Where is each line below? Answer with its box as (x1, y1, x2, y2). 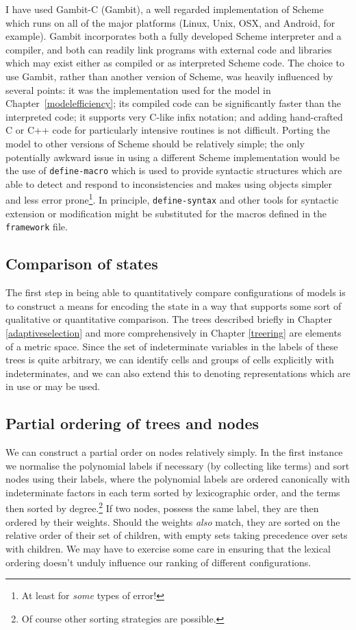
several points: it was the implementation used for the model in (5, 82, 271, 97)
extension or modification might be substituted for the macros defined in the (5, 206, 327, 220)
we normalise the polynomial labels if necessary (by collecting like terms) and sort (5, 458, 350, 472)
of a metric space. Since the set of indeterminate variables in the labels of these (5, 339, 338, 353)
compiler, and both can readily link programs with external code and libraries (5, 42, 332, 56)
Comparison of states (5, 253, 158, 274)
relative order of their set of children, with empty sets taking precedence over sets (5, 528, 348, 542)
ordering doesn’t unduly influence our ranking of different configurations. (5, 555, 311, 569)
